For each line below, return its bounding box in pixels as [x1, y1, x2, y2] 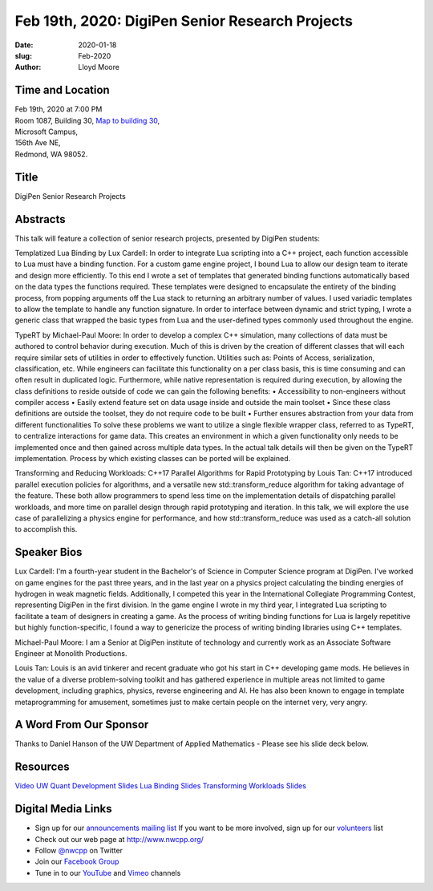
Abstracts [14, 213, 66, 226]
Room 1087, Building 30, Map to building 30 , [14, 115, 160, 125]
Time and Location [14, 83, 110, 97]
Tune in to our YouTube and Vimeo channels [34, 868, 181, 877]
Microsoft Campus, [14, 127, 79, 136]
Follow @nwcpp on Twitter [34, 846, 123, 856]
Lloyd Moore [78, 63, 120, 72]
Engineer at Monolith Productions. [14, 649, 127, 658]
